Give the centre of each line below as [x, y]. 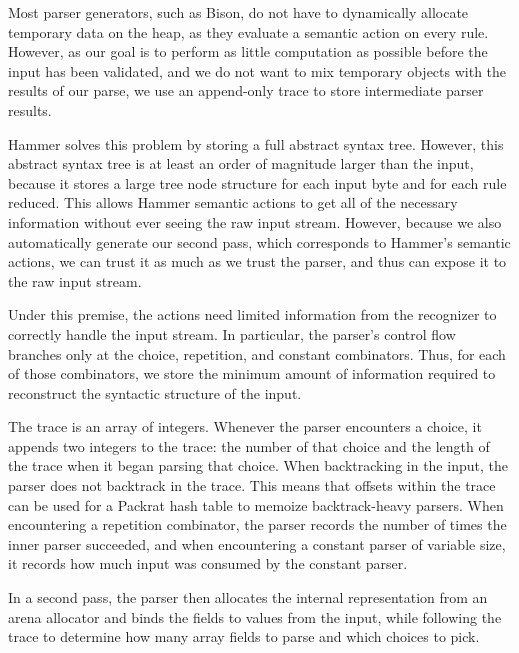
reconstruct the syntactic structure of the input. [155, 392]
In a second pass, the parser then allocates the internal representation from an [248, 597]
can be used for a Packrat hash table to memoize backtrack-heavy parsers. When [256, 504]
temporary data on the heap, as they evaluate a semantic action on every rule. [248, 31]
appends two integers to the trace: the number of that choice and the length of [249, 445]
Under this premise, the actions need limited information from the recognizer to [252, 314]
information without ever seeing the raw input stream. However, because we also [255, 221]
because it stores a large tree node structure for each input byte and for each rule [257, 182]
